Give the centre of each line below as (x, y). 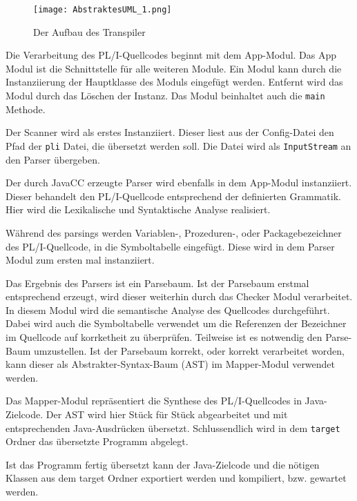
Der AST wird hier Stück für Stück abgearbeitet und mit (167, 414)
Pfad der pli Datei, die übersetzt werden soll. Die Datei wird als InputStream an (178, 145)
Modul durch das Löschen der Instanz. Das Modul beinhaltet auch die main (165, 96)
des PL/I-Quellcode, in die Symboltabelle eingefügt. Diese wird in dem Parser (170, 246)
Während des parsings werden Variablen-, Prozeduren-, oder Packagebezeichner (174, 232)
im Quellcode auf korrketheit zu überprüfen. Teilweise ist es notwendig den (164, 337)
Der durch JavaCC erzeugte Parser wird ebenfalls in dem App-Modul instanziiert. (179, 183)
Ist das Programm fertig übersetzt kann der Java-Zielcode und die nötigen (163, 464)
